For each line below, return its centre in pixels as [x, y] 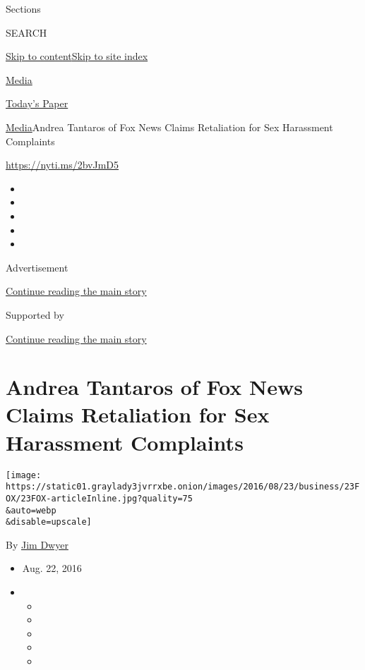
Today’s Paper [37, 103]
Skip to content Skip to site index [77, 56]
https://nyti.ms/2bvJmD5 [62, 165]
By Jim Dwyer [37, 544]
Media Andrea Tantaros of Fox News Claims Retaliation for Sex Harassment [169, 127]
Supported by [35, 314]
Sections [23, 8]
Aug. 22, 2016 [52, 568]
